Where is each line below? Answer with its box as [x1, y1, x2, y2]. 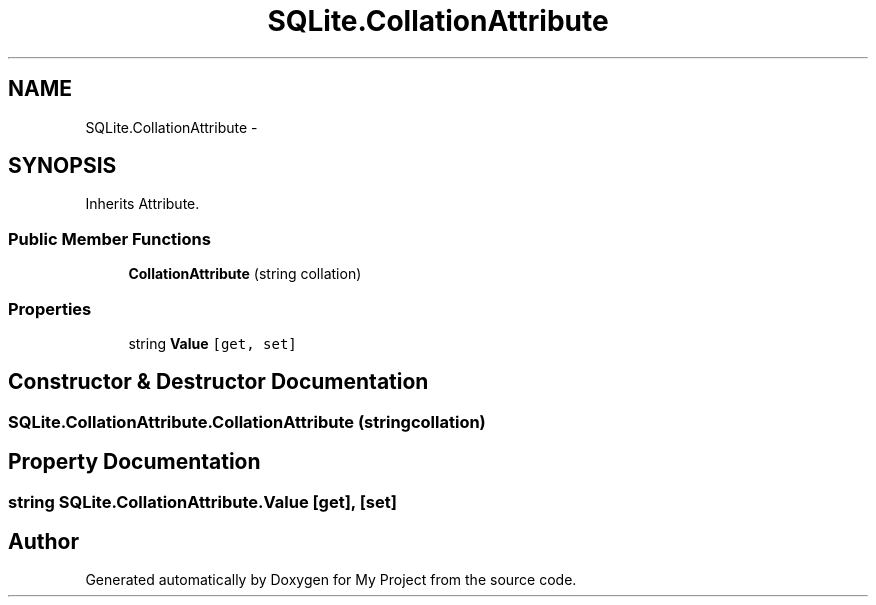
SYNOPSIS [8, 153, 117, 179]
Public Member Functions [8, 228, 211, 249]
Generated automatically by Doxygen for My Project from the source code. [85, 571, 577, 589]
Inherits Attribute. [85, 195, 200, 213]
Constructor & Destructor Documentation [8, 369, 429, 395]
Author [8, 529, 79, 555]
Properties [8, 298, 92, 319]
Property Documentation [8, 449, 261, 475]
